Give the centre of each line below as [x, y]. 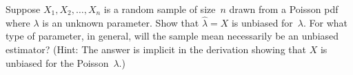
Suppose [23, 9]
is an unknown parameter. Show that [121, 22]
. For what [326, 22]
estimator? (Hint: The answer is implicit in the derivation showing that [156, 49]
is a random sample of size [160, 9]
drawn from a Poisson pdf [284, 9]
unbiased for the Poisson [57, 62]
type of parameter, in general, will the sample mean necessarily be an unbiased [172, 36]
